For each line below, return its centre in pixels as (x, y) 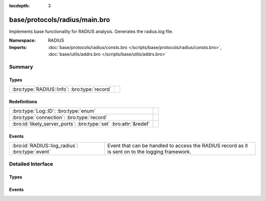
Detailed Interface (31, 164)
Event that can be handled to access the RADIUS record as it (178, 146)
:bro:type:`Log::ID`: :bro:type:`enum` (54, 111)
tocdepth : (19, 6)
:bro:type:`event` (32, 152)
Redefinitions (23, 101)
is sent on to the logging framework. (150, 152)
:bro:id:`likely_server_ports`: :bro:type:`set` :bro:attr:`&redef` (81, 124)
